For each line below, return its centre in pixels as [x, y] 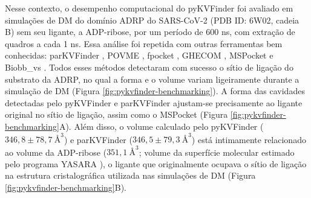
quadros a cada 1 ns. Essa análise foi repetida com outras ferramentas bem [144, 43]
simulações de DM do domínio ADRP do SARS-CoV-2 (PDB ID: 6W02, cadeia [152, 20]
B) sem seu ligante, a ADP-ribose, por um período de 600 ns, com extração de [150, 32]
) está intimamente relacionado [249, 139]
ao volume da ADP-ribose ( [56, 152]
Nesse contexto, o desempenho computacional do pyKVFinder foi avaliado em [149, 8]
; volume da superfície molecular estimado [217, 152]
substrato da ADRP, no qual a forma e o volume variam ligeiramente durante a [152, 79]
